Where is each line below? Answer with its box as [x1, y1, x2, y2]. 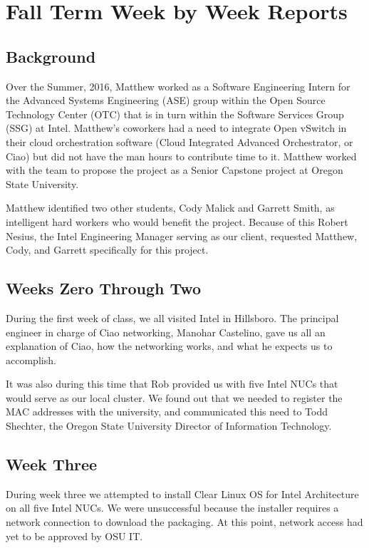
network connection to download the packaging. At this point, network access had [6, 515, 363, 529]
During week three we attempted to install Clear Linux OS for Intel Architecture [6, 486, 359, 501]
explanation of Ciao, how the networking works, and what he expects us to [6, 338, 333, 353]
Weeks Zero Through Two [6, 277, 202, 299]
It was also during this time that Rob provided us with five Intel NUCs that [6, 376, 338, 391]
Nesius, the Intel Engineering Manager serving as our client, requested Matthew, [6, 228, 358, 243]
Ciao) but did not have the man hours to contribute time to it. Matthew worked [6, 148, 357, 163]
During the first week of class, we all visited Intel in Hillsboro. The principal [6, 310, 339, 325]
